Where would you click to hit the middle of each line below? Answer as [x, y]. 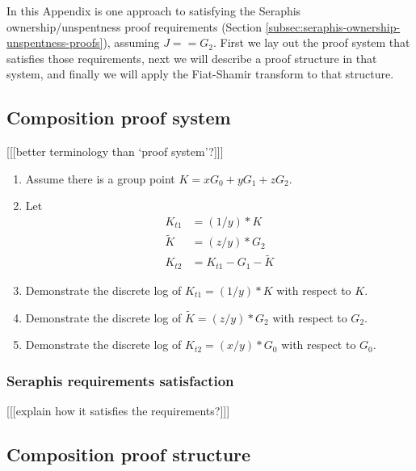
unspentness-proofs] [55, 42]
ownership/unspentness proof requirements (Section [134, 26]
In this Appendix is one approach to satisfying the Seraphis [154, 11]
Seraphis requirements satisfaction [120, 380]
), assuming [131, 42]
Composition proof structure [129, 454]
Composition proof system [119, 118]
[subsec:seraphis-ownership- [333, 26]
